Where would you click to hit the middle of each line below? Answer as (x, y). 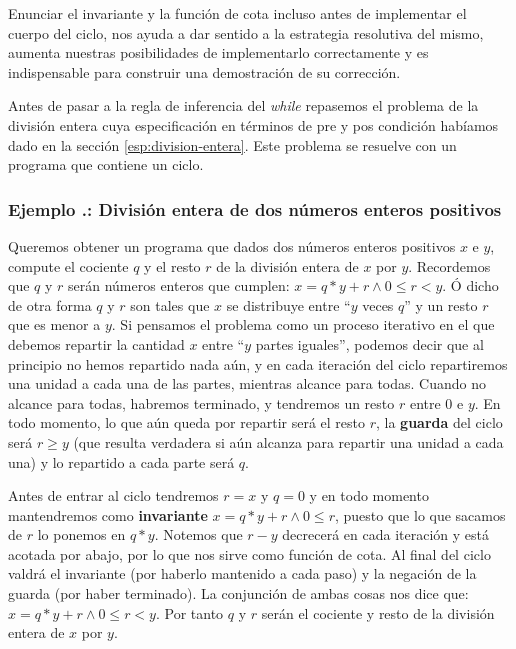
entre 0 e (436, 402)
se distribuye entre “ (288, 304)
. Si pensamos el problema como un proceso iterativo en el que (303, 324)
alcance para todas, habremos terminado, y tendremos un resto (201, 402)
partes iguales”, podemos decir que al (369, 343)
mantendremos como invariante (108, 514)
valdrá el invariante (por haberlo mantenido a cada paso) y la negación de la (242, 573)
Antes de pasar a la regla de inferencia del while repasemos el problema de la (243, 105)
